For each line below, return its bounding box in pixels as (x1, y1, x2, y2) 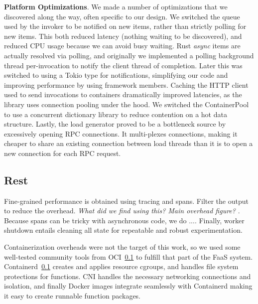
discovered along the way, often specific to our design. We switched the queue (4, 11, 240, 21)
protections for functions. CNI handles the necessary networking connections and (4, 271, 251, 281)
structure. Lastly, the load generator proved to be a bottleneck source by (4, 119, 226, 129)
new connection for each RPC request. (4, 148, 121, 158)
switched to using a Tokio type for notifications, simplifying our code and (4, 70, 228, 80)
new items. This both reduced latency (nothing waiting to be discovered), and (4, 30, 242, 41)
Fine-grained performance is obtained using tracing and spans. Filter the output (4, 195, 249, 206)
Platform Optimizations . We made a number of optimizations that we (4, 1, 228, 11)
